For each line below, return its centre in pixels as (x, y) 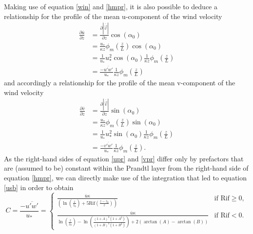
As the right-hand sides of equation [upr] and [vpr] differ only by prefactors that (124, 158)
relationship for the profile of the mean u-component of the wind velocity (113, 16)
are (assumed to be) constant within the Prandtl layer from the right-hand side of (126, 168)
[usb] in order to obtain (39, 187)
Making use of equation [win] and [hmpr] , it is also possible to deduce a (111, 6)
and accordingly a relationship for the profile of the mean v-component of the (120, 82)
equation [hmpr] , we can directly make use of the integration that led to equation (126, 178)
